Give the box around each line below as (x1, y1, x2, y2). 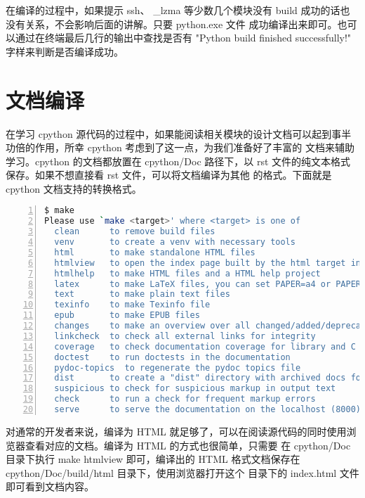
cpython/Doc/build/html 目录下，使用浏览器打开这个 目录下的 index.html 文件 (6, 465, 359, 480)
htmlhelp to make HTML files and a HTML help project (54, 268, 321, 279)
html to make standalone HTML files (54, 247, 255, 257)
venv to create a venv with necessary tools (54, 237, 296, 248)
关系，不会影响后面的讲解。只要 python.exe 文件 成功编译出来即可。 (25, 16, 338, 31)
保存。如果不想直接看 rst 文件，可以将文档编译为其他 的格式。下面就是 (6, 167, 332, 182)
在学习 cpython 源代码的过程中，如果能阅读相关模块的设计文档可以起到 (6, 126, 332, 141)
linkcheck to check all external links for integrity (54, 331, 316, 341)
